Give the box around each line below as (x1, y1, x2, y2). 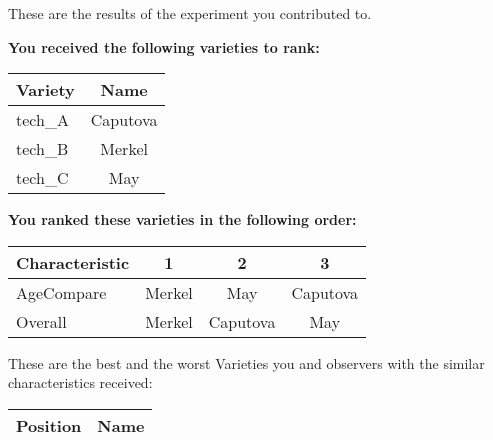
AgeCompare (16, 280, 107, 304)
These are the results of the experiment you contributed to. (8, 3, 372, 23)
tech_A (16, 108, 69, 132)
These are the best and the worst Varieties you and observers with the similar (8, 352, 485, 373)
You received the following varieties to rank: (8, 36, 320, 57)
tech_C (16, 166, 69, 190)
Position (16, 413, 82, 437)
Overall (16, 309, 67, 333)
